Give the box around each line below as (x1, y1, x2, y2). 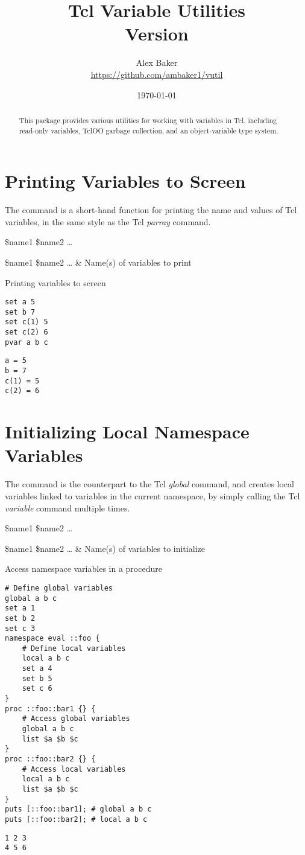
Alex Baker (136, 56, 178, 69)
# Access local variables (22, 764, 126, 773)
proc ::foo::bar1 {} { (5, 704, 96, 713)
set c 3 (5, 624, 36, 633)
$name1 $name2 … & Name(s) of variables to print (5, 255, 192, 268)
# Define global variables (5, 583, 113, 592)
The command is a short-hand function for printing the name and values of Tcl (5, 203, 297, 216)
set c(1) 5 (5, 318, 48, 327)
